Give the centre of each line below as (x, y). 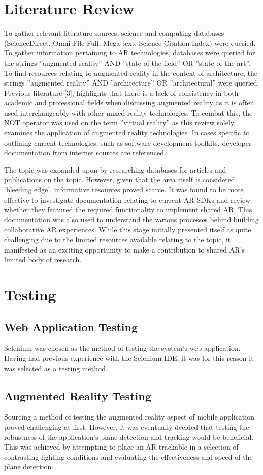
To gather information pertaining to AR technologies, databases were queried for (130, 53)
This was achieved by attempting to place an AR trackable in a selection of (121, 447)
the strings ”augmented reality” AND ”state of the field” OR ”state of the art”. (127, 62)
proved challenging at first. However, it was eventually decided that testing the (127, 426)
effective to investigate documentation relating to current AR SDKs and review (127, 199)
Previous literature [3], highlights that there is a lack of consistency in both (121, 92)
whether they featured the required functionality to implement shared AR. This (128, 209)
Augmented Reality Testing (78, 395)
